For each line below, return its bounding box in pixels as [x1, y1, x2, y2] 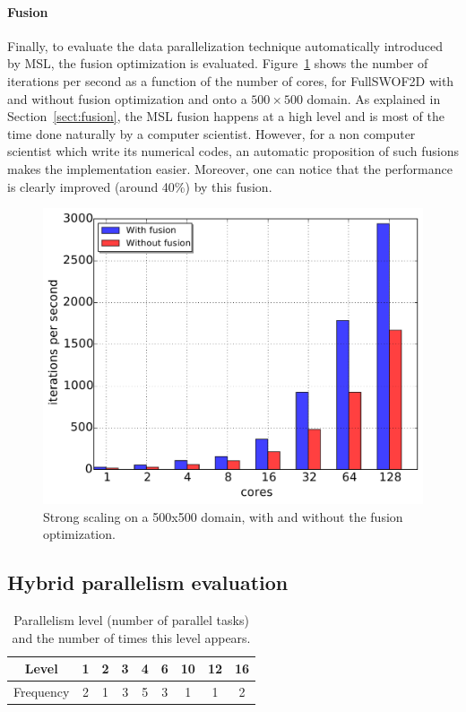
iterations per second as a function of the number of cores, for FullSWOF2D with [7, 71, 454, 90]
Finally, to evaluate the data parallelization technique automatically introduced [7, 36, 444, 55]
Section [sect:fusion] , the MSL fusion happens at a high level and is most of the [7, 107, 444, 126]
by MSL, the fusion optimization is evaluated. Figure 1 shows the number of [7, 54, 428, 73]
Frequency [13, 682, 70, 701]
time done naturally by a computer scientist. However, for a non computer [7, 124, 416, 143]
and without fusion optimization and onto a [7, 89, 247, 108]
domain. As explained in [306, 89, 441, 108]
